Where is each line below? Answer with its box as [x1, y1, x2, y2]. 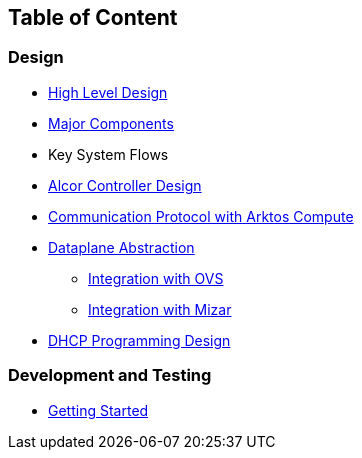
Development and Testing [8, 365, 212, 386]
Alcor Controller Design [48, 176, 202, 194]
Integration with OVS [88, 269, 224, 287]
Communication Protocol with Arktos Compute [48, 207, 354, 225]
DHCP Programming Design [48, 331, 231, 349]
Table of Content [8, 5, 178, 30]
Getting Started [48, 401, 149, 419]
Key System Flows [48, 145, 169, 163]
